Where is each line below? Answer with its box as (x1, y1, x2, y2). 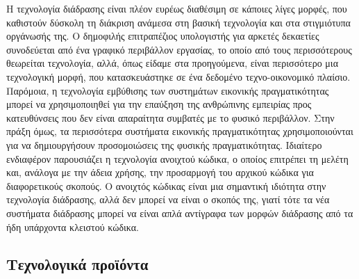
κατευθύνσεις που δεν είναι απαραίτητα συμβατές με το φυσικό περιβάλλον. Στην (6, 110, 335, 125)
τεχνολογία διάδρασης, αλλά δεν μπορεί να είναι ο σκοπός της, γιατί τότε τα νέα (6, 192, 330, 207)
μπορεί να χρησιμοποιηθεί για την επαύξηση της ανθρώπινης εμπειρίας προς (6, 97, 312, 111)
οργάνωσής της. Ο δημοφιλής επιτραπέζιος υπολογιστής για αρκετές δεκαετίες (6, 29, 319, 43)
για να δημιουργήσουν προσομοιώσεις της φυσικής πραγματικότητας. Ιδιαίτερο (6, 137, 322, 152)
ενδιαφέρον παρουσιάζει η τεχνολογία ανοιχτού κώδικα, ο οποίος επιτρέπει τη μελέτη (6, 151, 349, 166)
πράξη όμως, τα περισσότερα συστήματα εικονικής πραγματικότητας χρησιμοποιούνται (6, 124, 353, 138)
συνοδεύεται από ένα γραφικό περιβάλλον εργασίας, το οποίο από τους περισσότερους (6, 42, 352, 56)
